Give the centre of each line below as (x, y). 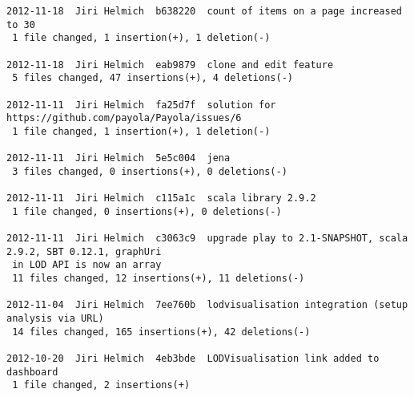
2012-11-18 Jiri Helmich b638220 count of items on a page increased (204, 11)
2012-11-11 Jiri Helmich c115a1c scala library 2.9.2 (161, 198)
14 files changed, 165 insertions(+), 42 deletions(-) (161, 332)
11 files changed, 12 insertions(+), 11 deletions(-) (159, 279)
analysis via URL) (55, 319)
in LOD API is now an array (87, 265)
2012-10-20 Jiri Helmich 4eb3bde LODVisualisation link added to (193, 359)
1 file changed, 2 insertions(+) (101, 385)
